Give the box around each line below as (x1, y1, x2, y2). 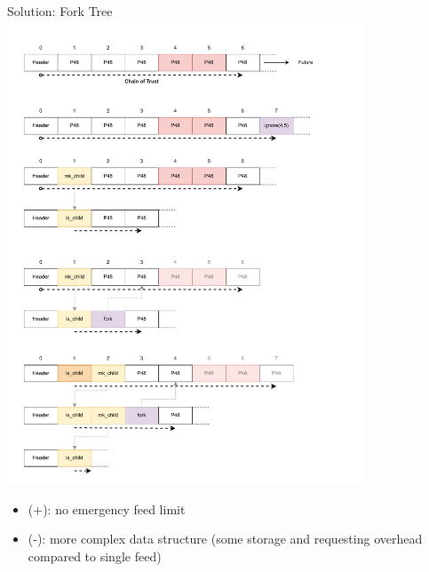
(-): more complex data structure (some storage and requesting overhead (28, 529, 423, 548)
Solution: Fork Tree (7, 2, 113, 20)
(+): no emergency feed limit (28, 499, 186, 518)
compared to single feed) (28, 546, 162, 565)
